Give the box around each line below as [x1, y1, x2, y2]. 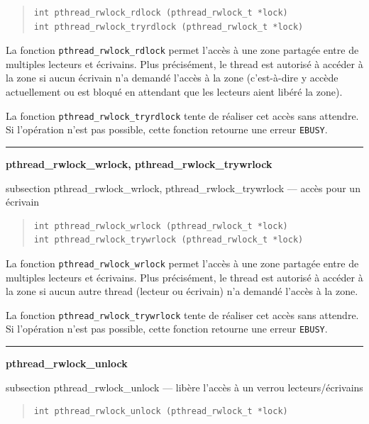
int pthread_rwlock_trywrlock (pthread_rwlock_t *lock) [33, 235, 304, 245]
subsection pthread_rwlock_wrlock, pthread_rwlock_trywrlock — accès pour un [6, 180, 360, 195]
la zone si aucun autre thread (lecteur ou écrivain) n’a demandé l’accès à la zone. [6, 284, 358, 299]
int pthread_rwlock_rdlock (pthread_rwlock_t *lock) [33, 8, 288, 18]
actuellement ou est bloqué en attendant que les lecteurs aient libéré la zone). [6, 84, 343, 99]
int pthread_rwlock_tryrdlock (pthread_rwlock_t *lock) [33, 21, 304, 32]
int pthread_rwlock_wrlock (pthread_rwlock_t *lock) [33, 221, 288, 231]
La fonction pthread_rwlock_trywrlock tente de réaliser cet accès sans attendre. [6, 307, 359, 322]
